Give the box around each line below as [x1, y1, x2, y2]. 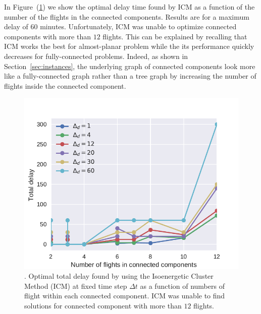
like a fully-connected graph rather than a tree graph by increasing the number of [4, 71, 256, 81]
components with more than [4, 31, 91, 41]
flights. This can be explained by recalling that [102, 31, 247, 41]
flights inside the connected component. [4, 80, 126, 91]
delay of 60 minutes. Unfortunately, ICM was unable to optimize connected [4, 21, 237, 32]
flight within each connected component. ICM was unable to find [24, 290, 225, 301]
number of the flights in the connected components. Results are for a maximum [4, 11, 249, 22]
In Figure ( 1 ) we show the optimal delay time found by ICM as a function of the [4, 2, 255, 12]
